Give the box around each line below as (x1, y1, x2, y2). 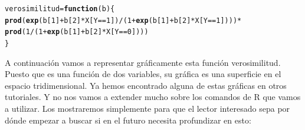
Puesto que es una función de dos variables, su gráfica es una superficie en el (5, 68, 281, 80)
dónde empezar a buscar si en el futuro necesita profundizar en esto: (5, 114, 251, 126)
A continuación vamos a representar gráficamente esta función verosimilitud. (5, 56, 281, 68)
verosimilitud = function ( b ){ (5, 5, 115, 13)
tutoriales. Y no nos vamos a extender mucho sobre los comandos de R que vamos (5, 91, 301, 103)
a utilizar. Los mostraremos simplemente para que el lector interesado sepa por (5, 102, 290, 114)
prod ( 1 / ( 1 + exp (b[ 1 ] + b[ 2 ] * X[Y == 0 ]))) (5, 28, 149, 36)
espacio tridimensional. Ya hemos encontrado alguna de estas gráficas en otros (5, 79, 287, 91)
